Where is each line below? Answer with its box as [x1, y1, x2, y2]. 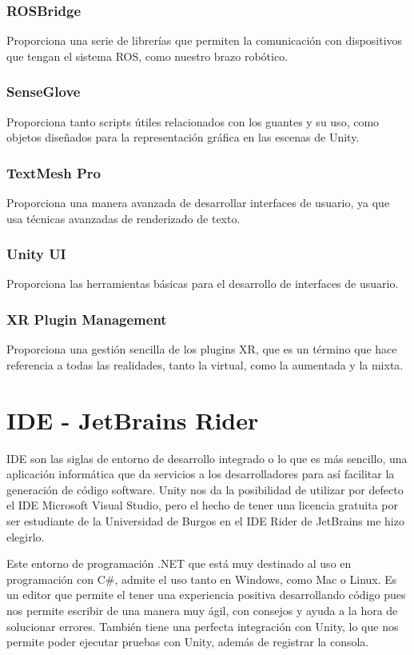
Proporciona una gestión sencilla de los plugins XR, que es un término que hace [6, 341, 397, 357]
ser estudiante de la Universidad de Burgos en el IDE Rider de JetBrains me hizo [6, 512, 404, 529]
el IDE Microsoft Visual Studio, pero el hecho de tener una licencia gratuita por [6, 497, 398, 513]
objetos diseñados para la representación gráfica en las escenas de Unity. [6, 129, 360, 146]
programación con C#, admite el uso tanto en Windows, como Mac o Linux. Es [6, 570, 397, 587]
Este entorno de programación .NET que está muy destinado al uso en [6, 555, 352, 572]
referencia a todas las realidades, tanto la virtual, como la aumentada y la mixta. [6, 356, 404, 373]
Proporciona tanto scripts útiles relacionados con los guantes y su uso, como [6, 113, 380, 130]
